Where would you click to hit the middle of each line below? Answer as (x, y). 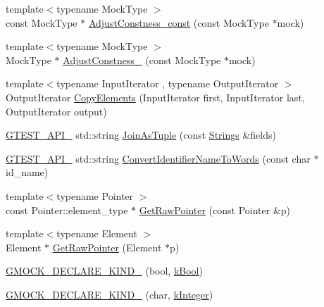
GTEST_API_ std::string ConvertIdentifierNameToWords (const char (158, 158)
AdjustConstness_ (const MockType (142, 59)
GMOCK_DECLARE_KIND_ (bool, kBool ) (104, 271)
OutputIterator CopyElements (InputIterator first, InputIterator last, (155, 97)
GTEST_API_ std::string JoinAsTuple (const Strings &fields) (141, 135)
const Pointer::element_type (67, 209)
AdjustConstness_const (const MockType (179, 22)
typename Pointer (95, 195)
